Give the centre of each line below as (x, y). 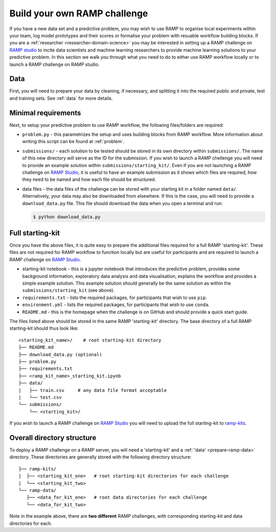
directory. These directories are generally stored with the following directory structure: (100, 457)
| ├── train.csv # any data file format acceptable (93, 390)
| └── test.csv (40, 397)
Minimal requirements (45, 113)
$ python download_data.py (67, 217)
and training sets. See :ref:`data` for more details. (61, 98)
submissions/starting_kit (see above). (68, 290)
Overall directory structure (53, 438)
